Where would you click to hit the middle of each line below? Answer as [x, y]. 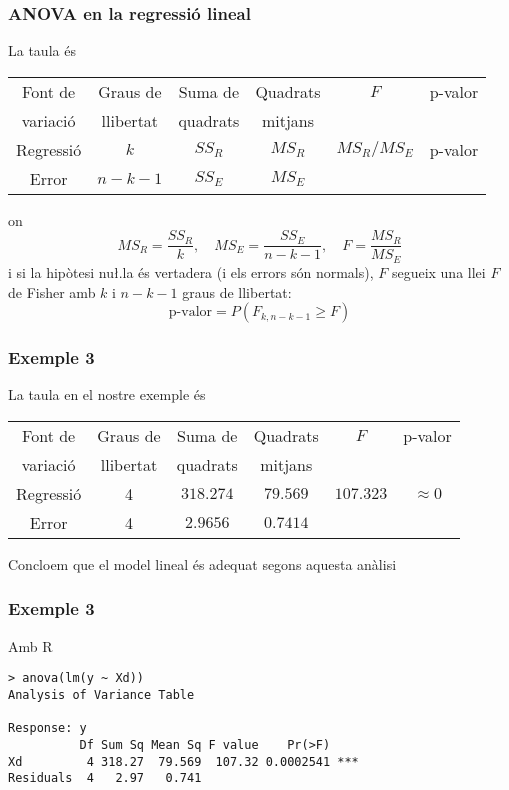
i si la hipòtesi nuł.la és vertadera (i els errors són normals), [191, 271]
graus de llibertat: [237, 291]
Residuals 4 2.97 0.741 [105, 778]
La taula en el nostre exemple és [107, 394]
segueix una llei [438, 271]
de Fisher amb [52, 291]
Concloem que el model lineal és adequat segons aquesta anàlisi [202, 563]
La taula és [42, 50]
